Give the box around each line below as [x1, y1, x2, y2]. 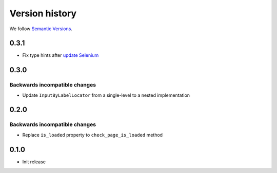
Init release [22, 159, 46, 165]
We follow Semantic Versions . [9, 26, 73, 32]
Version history [9, 8, 77, 19]
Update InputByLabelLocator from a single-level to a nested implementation [22, 92, 190, 98]
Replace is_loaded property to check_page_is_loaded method [22, 132, 163, 138]
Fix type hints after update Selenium [22, 52, 99, 58]
